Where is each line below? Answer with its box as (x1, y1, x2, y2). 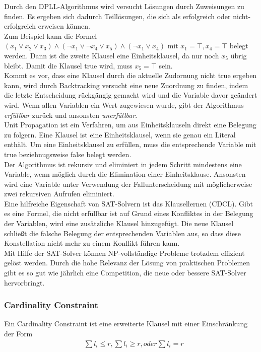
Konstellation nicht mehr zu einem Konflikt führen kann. (4, 238, 180, 248)
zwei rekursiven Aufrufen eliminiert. (4, 188, 114, 199)
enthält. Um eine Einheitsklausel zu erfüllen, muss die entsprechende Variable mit (4, 139, 256, 150)
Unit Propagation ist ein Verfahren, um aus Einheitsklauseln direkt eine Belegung (4, 119, 256, 130)
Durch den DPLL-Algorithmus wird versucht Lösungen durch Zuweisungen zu (4, 1, 244, 11)
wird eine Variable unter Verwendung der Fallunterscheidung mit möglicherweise (4, 178, 252, 189)
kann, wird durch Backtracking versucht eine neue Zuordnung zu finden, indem (4, 80, 248, 90)
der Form (4, 328, 33, 339)
